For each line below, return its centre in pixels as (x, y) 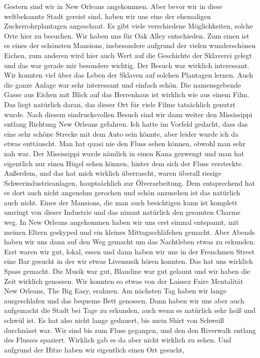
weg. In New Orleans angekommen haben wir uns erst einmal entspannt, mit (121, 222)
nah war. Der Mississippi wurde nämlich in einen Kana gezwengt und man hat (124, 153)
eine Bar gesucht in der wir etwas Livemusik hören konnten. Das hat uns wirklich (128, 261)
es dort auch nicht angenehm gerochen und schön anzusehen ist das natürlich (122, 193)
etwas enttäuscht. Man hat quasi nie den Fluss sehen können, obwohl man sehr (125, 143)
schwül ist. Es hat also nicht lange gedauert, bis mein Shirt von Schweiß (114, 320)
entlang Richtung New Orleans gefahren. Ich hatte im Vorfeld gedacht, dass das (126, 124)
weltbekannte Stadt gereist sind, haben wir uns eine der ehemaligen (107, 16)
